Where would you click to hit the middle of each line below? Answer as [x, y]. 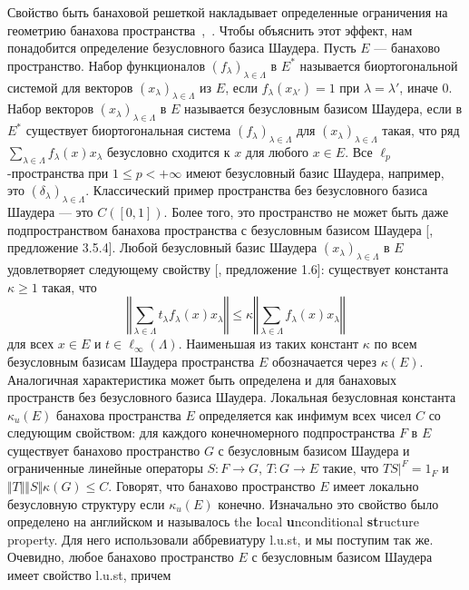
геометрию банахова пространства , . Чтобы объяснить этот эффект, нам [210, 29]
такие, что [351, 468]
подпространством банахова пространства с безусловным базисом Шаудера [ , [220, 229]
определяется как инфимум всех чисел [305, 414]
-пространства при [58, 172]
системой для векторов [70, 87]
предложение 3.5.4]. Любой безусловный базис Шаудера [162, 247]
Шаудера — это [50, 212]
